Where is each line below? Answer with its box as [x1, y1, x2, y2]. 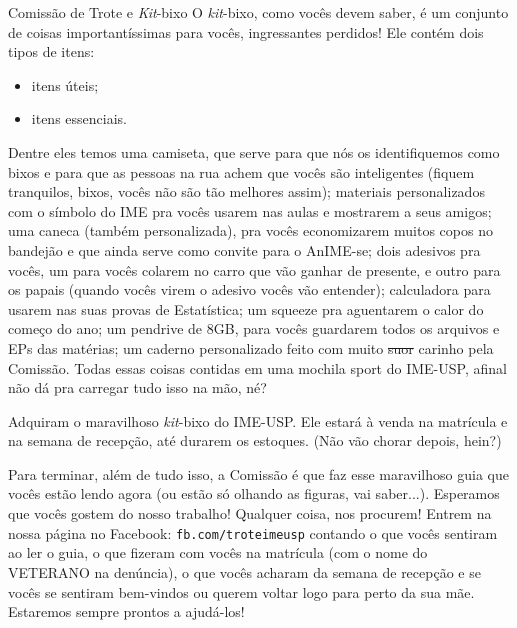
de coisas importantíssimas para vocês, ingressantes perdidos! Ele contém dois [8, 21, 484, 42]
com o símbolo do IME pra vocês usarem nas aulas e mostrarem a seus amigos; [8, 200, 492, 221]
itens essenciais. [31, 108, 127, 129]
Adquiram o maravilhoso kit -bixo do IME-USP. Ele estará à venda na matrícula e [8, 410, 508, 431]
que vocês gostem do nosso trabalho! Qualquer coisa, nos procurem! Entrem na [8, 503, 492, 524]
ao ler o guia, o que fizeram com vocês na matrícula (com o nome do [8, 542, 428, 563]
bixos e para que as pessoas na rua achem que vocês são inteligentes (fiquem [8, 161, 475, 182]
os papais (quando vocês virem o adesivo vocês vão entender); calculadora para [8, 279, 491, 300]
